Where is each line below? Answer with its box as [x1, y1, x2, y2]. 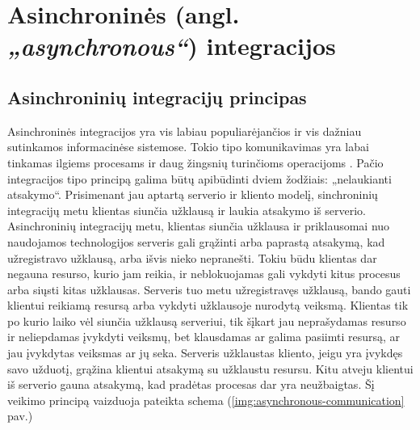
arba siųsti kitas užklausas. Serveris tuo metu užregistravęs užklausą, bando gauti [7, 280, 411, 297]
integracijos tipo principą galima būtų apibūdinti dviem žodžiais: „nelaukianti [7, 170, 392, 187]
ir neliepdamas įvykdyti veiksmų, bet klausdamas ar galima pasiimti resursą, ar [7, 328, 401, 345]
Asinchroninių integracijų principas [7, 84, 307, 109]
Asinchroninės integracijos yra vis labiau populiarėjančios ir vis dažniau [7, 122, 362, 139]
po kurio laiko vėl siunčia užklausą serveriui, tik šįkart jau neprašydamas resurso [7, 312, 406, 329]
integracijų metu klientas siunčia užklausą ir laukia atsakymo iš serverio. [7, 201, 366, 218]
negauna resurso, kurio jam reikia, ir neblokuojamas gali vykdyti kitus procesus [7, 265, 401, 282]
